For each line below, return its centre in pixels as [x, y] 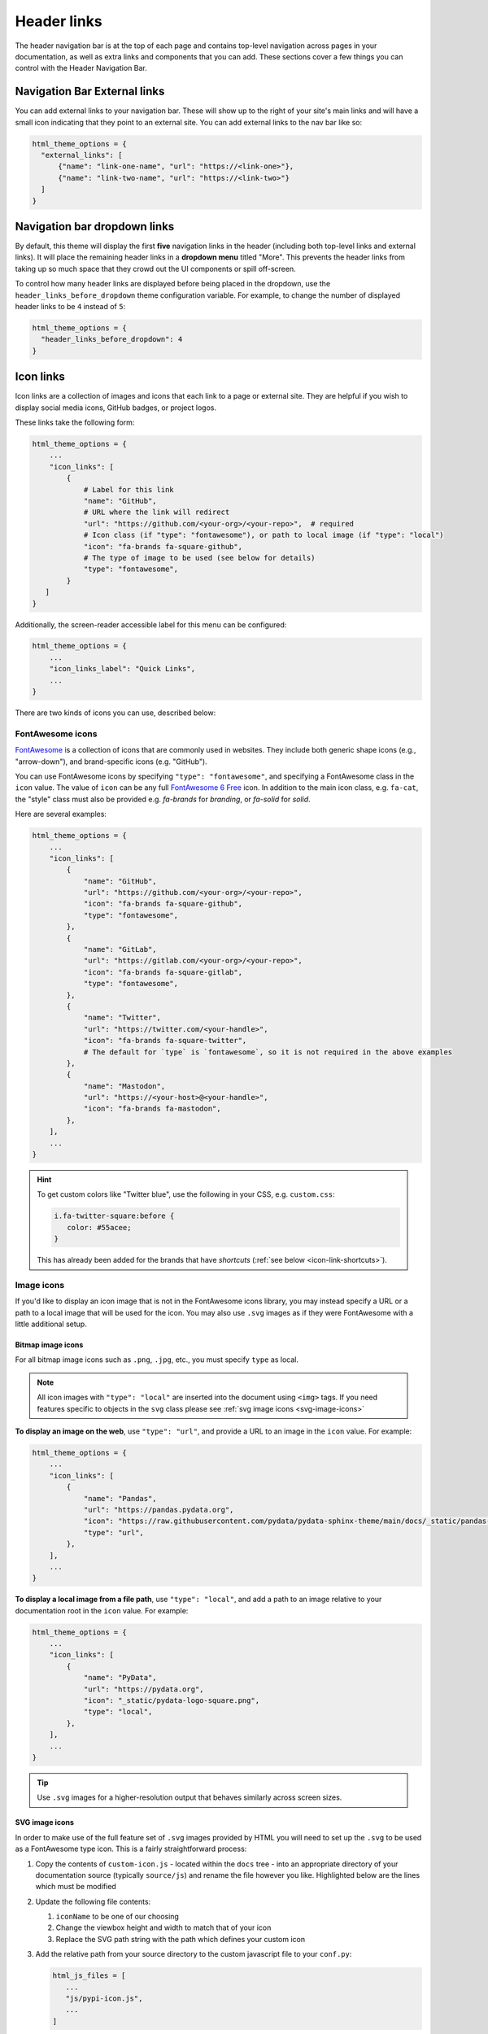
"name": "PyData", [120, 1678]
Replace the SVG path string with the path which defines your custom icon [180, 1939]
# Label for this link [129, 489]
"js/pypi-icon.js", [104, 1999]
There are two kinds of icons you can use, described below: [115, 713]
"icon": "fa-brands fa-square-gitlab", [163, 972]
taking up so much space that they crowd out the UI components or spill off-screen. [155, 268]
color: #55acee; [99, 1227]
